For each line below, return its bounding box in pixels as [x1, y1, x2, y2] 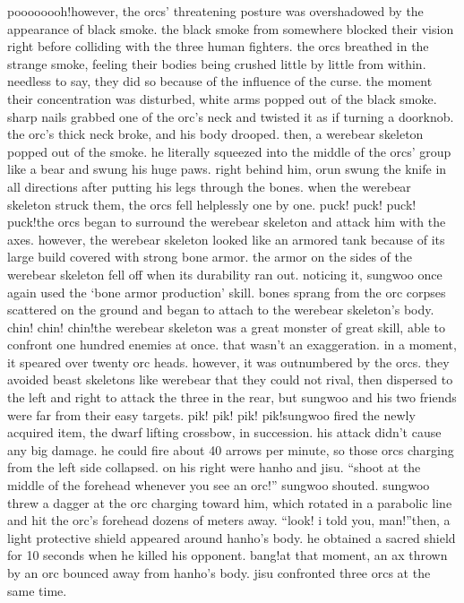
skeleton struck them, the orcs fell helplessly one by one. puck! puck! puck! [7, 194, 417, 213]
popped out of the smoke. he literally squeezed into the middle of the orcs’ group [7, 142, 451, 160]
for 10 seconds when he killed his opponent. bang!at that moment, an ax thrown [7, 546, 448, 564]
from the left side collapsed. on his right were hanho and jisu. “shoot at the [7, 458, 421, 477]
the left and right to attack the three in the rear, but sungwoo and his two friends [7, 388, 457, 407]
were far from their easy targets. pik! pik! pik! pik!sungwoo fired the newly [7, 405, 416, 424]
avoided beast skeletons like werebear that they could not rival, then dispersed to [7, 370, 453, 389]
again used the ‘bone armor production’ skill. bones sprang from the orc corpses [7, 282, 446, 301]
